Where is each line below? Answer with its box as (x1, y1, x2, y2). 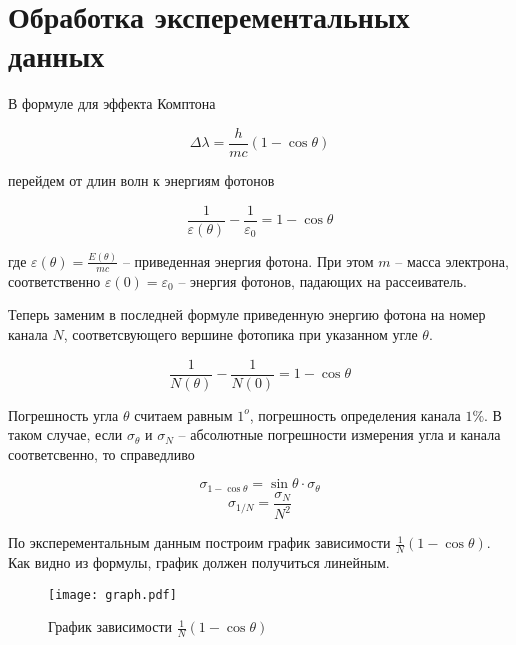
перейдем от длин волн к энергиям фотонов (8, 169, 275, 190)
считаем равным (134, 404, 233, 425)
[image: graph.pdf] (48, 587, 177, 602)
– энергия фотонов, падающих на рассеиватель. (178, 270, 467, 291)
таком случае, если (8, 424, 123, 445)
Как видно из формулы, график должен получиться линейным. (8, 552, 390, 573)
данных (8, 35, 105, 76)
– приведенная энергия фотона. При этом (122, 250, 374, 271)
